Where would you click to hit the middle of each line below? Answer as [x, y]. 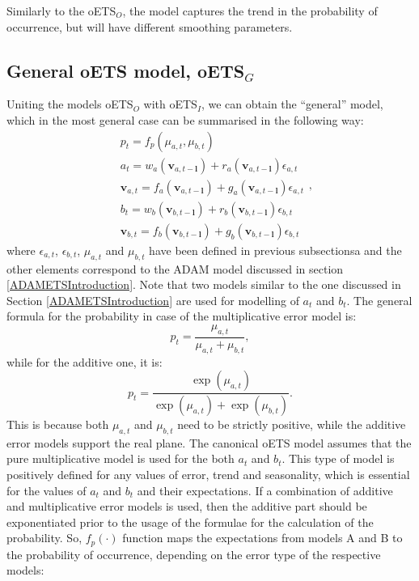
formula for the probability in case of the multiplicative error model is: [182, 316]
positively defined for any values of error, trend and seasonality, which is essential [208, 474]
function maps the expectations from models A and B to [262, 538]
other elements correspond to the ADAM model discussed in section [175, 268]
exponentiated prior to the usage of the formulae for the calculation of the [190, 522]
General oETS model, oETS [126, 70]
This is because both [58, 424]
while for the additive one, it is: [85, 361]
